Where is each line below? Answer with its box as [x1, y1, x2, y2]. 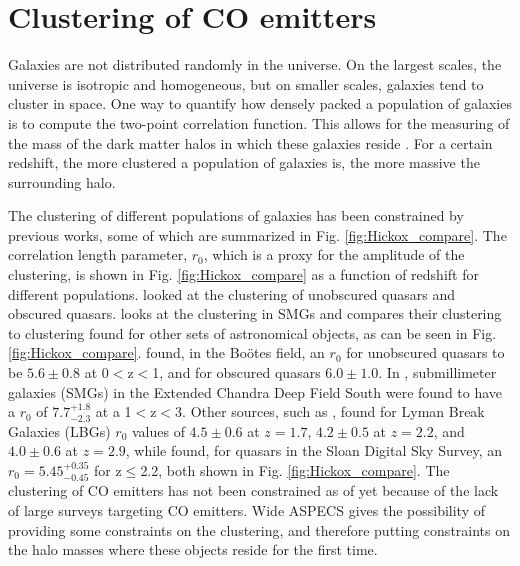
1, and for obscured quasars [152, 362, 321, 383]
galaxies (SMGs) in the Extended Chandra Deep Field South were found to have [8, 381, 503, 402]
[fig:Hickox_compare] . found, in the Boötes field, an [8, 342, 325, 363]
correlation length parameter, [8, 244, 188, 265]
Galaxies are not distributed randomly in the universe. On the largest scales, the [8, 54, 502, 75]
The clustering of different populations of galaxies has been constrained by [8, 205, 464, 226]
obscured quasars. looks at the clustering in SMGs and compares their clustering [8, 303, 502, 324]
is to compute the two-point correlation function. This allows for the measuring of [8, 112, 510, 133]
